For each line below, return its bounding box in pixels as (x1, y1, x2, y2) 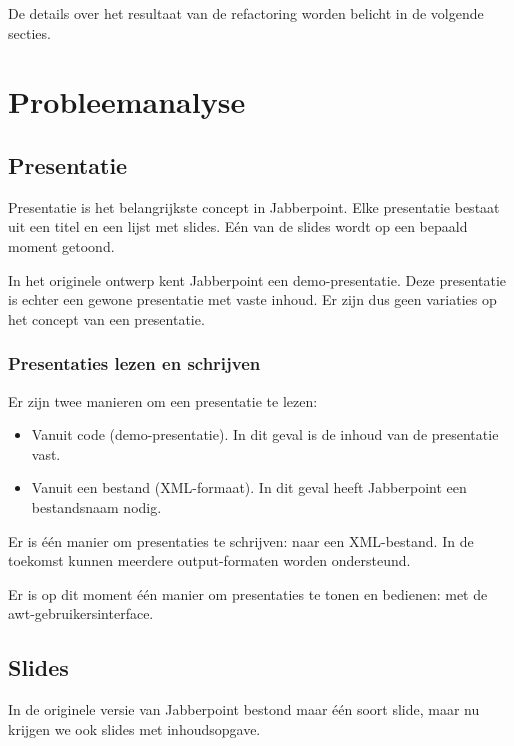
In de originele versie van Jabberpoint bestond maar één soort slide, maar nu (8, 699, 480, 720)
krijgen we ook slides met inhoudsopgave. (8, 718, 261, 739)
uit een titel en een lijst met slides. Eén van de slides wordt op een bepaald (8, 216, 468, 237)
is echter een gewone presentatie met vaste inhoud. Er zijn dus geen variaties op (8, 289, 497, 310)
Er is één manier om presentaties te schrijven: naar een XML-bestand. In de (8, 530, 474, 551)
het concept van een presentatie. (8, 308, 205, 329)
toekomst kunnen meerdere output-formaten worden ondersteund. (8, 550, 411, 571)
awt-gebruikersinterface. (8, 603, 154, 624)
